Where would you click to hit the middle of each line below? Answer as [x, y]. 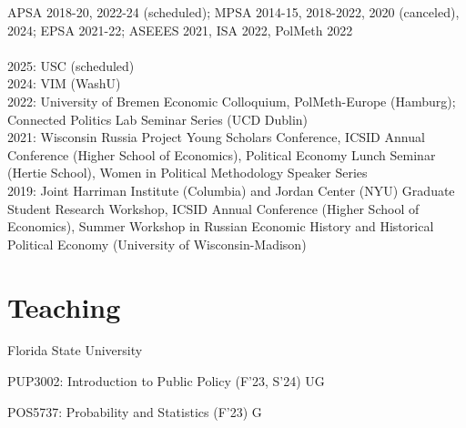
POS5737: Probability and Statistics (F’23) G [135, 411]
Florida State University [75, 350]
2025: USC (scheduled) [71, 65]
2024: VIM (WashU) [64, 83]
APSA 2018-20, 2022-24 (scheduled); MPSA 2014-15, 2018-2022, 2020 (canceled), [233, 12]
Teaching [64, 306]
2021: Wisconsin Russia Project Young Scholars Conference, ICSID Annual [216, 137]
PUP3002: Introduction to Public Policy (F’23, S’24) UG [166, 381]
